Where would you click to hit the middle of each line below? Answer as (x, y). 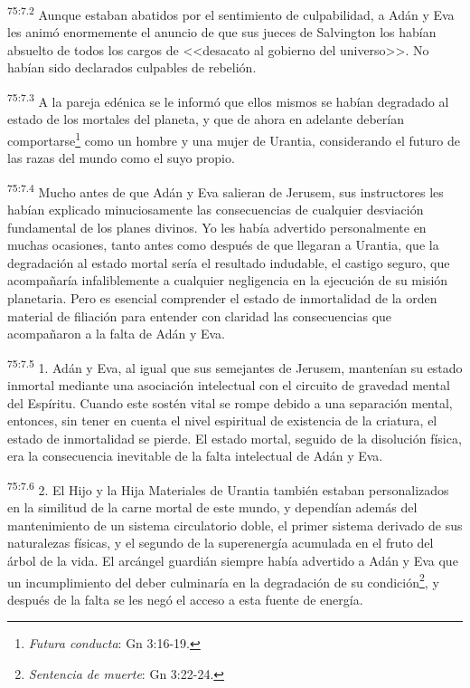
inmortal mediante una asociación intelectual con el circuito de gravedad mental (229, 384)
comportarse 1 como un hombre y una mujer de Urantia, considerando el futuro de (234, 139)
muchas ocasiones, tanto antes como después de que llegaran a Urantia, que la (223, 245)
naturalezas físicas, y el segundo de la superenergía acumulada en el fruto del (221, 543)
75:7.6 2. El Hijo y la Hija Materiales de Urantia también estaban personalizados (228, 488)
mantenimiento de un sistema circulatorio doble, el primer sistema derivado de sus (235, 525)
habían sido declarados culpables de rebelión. (132, 67)
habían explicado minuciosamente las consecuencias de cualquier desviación (216, 209)
